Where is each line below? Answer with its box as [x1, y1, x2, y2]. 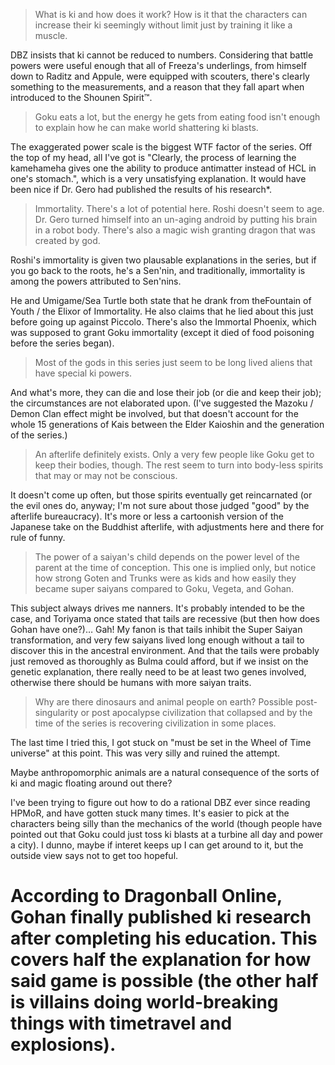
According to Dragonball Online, [10, 885, 283, 908]
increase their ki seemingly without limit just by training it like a [34, 19, 293, 31]
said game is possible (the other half [10, 970, 319, 993]
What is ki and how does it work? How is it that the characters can [34, 9, 308, 20]
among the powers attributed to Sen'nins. [10, 275, 182, 287]
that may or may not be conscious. [34, 470, 178, 481]
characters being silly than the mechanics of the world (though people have [10, 818, 323, 829]
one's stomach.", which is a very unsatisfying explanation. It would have [10, 173, 307, 184]
